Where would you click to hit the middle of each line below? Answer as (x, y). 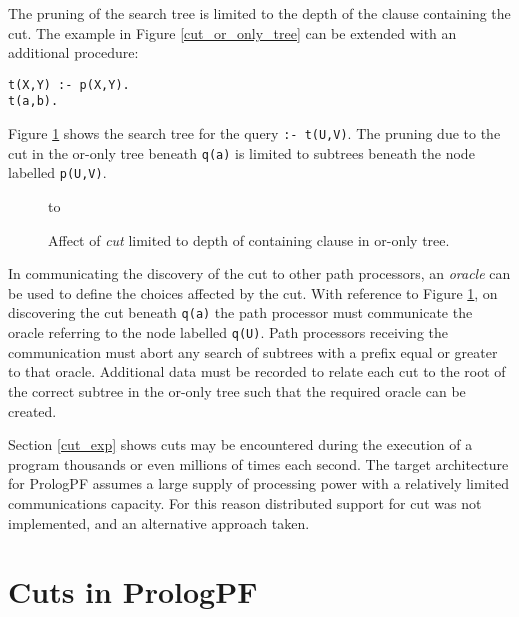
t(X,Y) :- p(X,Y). (69, 84)
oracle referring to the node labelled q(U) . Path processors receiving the (228, 332)
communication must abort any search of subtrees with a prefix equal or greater (253, 351)
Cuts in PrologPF (133, 591)
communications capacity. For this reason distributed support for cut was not (245, 502)
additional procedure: (73, 52)
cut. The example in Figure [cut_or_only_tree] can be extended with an (232, 32)
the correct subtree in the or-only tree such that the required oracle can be (237, 390)
